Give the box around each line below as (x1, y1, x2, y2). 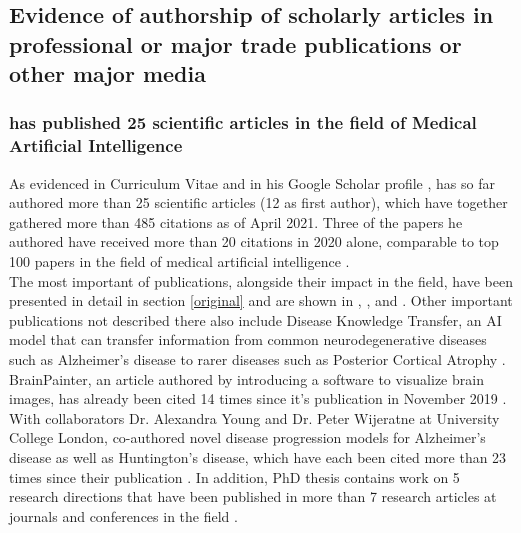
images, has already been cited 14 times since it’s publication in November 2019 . (9, 388, 507, 409)
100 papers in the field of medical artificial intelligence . (9, 251, 350, 272)
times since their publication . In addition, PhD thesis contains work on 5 (9, 466, 460, 487)
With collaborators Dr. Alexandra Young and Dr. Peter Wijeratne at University (9, 407, 500, 428)
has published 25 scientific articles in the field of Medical (9, 110, 477, 135)
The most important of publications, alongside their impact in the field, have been (9, 270, 513, 291)
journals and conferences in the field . (9, 505, 238, 526)
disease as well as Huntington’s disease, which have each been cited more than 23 (9, 447, 507, 468)
